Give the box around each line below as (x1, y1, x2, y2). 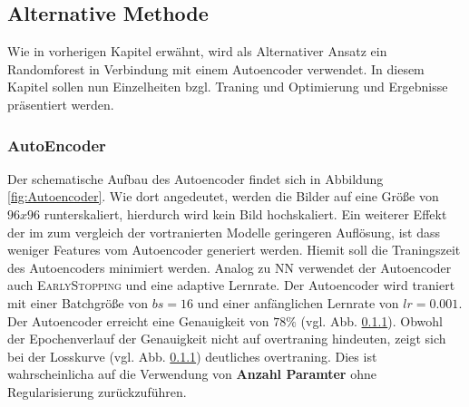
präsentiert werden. (7, 94, 114, 113)
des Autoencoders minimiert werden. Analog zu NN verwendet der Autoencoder (7, 257, 452, 276)
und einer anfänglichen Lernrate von (197, 293, 399, 312)
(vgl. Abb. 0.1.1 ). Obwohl (300, 311, 444, 330)
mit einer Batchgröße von (7, 293, 149, 312)
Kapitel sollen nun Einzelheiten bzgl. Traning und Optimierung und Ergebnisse (7, 77, 448, 96)
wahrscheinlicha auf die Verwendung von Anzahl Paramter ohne (7, 364, 376, 383)
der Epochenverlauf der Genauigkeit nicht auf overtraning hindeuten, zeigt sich (7, 329, 446, 348)
